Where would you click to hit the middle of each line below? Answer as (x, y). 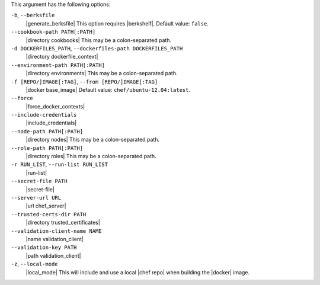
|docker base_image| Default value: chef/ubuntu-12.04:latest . (108, 89)
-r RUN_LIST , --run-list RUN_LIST (59, 164)
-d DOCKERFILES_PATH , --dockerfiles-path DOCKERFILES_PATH (97, 48)
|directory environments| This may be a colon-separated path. (102, 73)
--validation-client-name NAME (56, 231)
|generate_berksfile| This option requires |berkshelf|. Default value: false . (117, 23)
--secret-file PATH (39, 181)
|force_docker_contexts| (55, 106)
